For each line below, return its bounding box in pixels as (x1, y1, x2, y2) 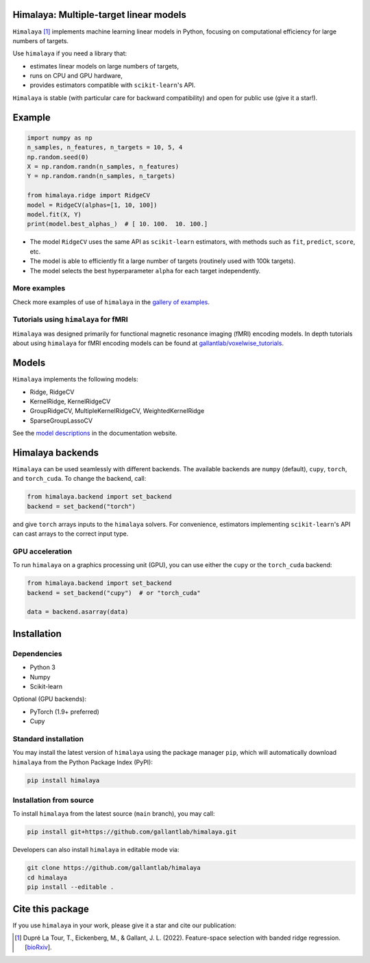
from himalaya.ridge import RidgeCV (27, 192, 151, 199)
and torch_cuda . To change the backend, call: (12, 475, 147, 483)
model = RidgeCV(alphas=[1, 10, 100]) (27, 201, 158, 209)
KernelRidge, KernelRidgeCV (29, 397, 111, 405)
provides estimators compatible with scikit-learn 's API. (29, 81, 196, 89)
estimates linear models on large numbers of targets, (29, 62, 180, 70)
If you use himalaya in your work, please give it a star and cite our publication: (12, 921, 236, 929)
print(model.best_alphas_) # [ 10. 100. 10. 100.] (27, 220, 208, 228)
